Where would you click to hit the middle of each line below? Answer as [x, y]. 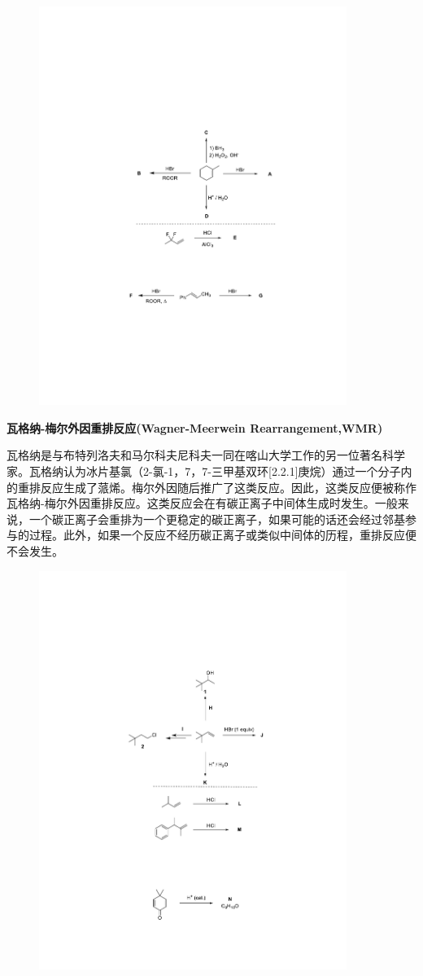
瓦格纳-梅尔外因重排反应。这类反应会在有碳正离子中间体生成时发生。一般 [202, 503]
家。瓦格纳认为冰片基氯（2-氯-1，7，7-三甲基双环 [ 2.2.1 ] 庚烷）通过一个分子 [204, 471]
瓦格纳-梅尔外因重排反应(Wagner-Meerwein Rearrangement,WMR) [195, 427]
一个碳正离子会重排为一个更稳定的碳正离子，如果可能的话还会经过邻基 [217, 519]
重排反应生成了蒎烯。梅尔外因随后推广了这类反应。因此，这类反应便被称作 [217, 487]
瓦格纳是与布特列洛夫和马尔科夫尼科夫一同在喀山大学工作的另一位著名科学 [206, 455]
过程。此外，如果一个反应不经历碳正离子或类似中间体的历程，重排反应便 [222, 535]
